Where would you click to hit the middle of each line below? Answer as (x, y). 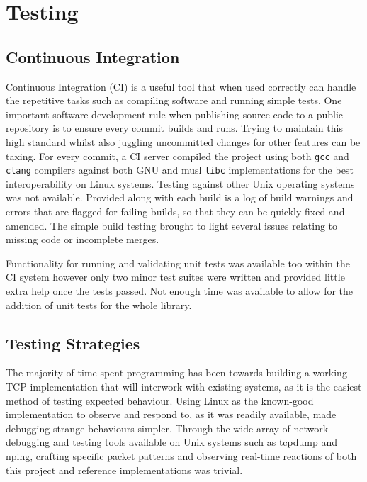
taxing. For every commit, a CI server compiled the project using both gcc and (177, 156)
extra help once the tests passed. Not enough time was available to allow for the (180, 291)
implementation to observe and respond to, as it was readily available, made (171, 414)
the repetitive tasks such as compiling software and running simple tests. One (174, 100)
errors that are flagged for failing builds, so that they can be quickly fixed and (175, 212)
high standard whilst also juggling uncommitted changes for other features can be (183, 141)
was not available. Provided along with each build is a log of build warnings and (180, 197)
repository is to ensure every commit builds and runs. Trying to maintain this (174, 128)
